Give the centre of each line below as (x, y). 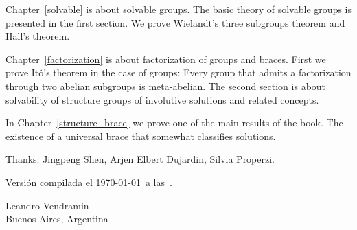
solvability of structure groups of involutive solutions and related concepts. (162, 99)
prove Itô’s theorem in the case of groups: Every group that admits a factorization (178, 72)
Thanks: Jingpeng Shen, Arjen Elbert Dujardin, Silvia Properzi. (140, 159)
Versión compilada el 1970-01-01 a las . (89, 182)
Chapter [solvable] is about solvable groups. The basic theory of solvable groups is (179, 9)
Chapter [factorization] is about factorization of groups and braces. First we (166, 59)
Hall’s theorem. (38, 36)
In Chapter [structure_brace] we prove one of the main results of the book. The (174, 123)
